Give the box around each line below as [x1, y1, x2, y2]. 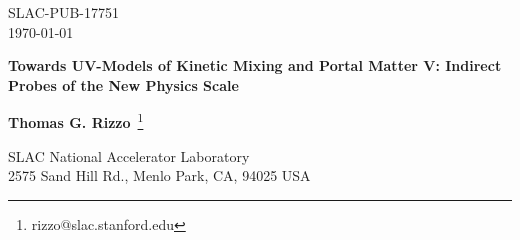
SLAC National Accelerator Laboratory [8, 145, 250, 166]
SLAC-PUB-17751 [8, 2, 120, 22]
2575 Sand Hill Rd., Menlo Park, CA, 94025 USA [8, 165, 311, 186]
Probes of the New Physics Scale [8, 74, 239, 95]
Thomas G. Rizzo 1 [8, 109, 144, 133]
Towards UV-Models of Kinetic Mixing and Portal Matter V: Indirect [8, 55, 502, 76]
